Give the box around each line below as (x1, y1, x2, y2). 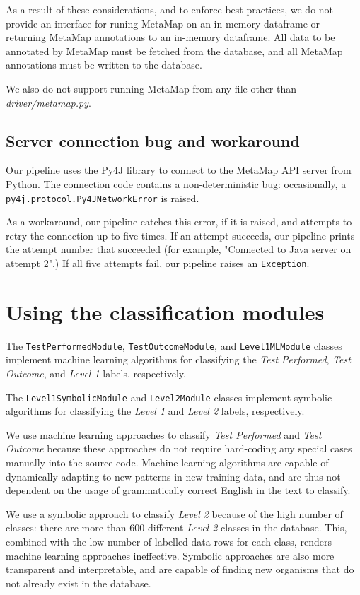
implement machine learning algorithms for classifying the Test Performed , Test (6, 352, 351, 367)
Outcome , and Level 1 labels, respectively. (6, 366, 186, 381)
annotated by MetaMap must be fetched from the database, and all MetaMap (6, 43, 343, 58)
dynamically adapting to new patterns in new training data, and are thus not (6, 469, 341, 483)
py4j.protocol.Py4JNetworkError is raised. (6, 190, 199, 205)
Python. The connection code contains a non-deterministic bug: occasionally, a (6, 176, 347, 191)
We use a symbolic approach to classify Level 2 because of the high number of (6, 506, 343, 521)
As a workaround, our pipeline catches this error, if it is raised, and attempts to (6, 214, 352, 229)
